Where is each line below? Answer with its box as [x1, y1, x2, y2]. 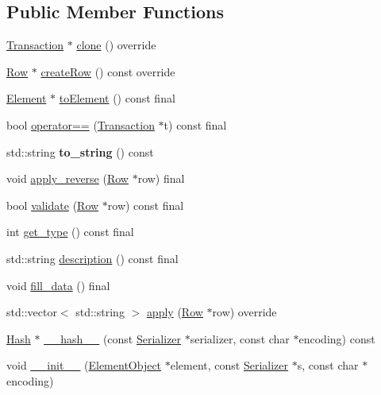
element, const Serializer [170, 357, 289, 374]
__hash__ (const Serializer [44, 330, 182, 347]
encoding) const [298, 330, 375, 347]
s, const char [297, 357, 359, 374]
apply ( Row [146, 304, 203, 320]
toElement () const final [59, 90, 175, 106]
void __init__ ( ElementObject [6, 357, 162, 374]
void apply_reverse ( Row [6, 170, 129, 187]
